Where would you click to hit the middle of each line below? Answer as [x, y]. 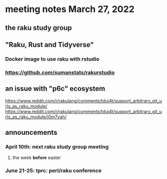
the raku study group [39, 28]
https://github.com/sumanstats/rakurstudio [60, 72]
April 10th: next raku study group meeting [57, 146]
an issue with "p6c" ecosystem [55, 89]
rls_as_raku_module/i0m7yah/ [36, 117]
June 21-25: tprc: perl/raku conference [53, 170]
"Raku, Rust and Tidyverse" [49, 44]
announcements [31, 133]
